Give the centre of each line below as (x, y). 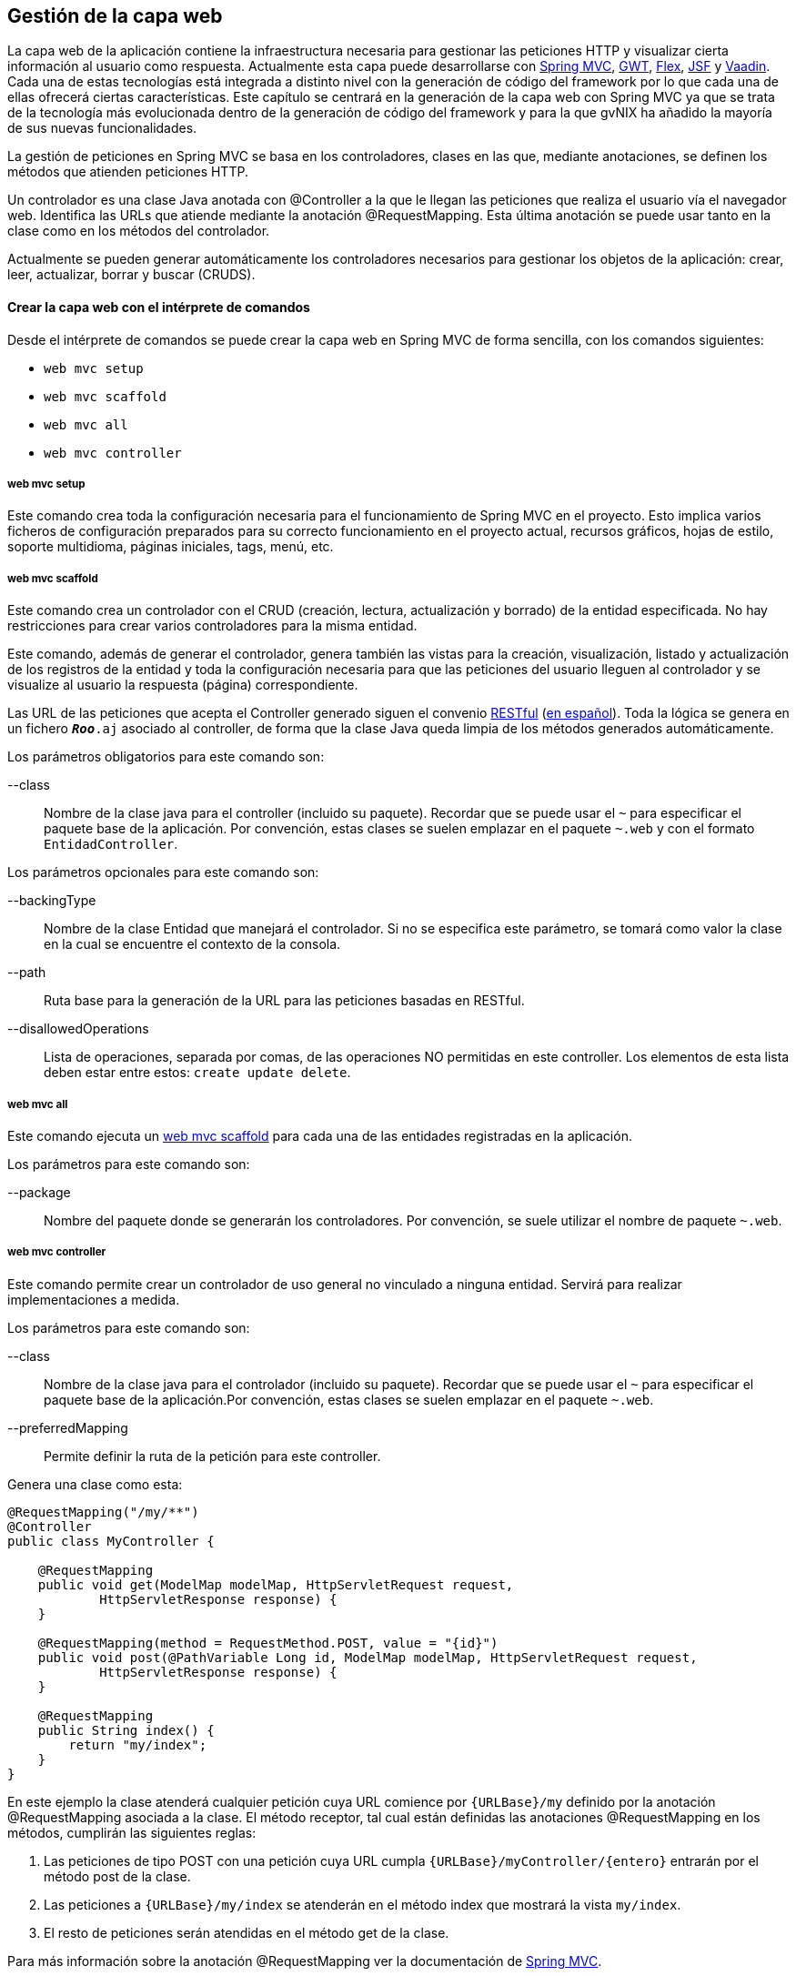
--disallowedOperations (78, 1029)
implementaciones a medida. (94, 1299)
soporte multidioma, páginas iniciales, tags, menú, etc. (171, 547)
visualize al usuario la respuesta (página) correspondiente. (183, 685)
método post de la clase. (117, 1876)
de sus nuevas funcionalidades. (102, 128)
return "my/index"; (138, 1744)
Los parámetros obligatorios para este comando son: (166, 757)
